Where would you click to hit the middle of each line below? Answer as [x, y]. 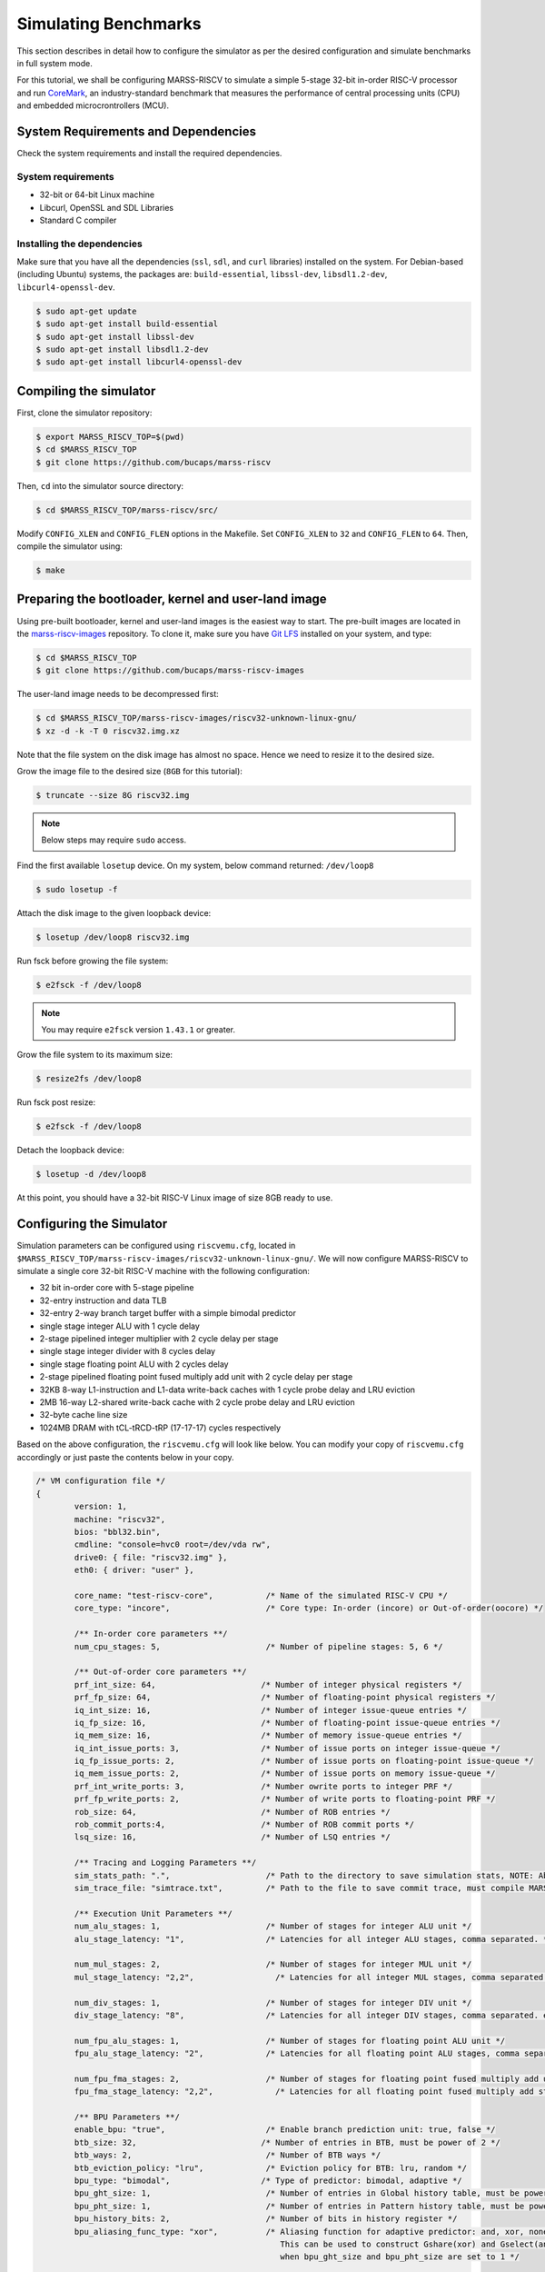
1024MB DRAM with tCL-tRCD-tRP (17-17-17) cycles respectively [160, 1428]
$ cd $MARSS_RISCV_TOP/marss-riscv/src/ [127, 510]
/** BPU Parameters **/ [127, 2117]
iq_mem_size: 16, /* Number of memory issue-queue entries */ [268, 1735]
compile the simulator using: [69, 546]
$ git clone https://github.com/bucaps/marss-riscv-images [170, 671]
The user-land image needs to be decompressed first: [118, 694]
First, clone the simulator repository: [84, 413]
